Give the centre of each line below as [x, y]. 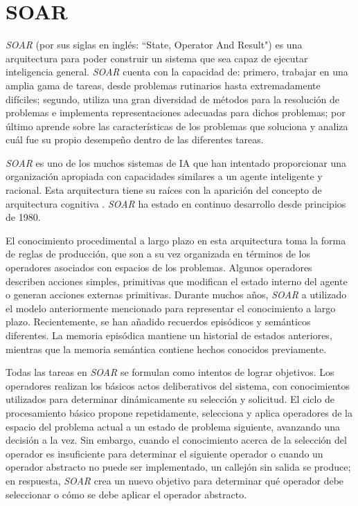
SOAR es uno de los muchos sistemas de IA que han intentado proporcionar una [176, 162]
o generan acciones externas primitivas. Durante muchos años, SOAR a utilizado [176, 295]
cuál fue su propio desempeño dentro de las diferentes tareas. [135, 139]
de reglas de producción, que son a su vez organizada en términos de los [158, 254]
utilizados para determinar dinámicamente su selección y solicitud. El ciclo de [170, 399]
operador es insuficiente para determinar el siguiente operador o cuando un [164, 453]
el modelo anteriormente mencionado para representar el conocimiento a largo [171, 308]
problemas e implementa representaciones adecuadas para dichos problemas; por [176, 112]
